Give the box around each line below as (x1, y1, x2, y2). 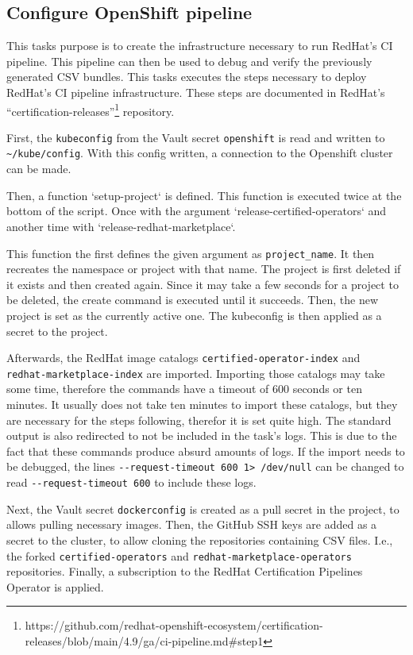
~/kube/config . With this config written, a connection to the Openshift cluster (6, 144, 393, 161)
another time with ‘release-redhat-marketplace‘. (6, 218, 236, 234)
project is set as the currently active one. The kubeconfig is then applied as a (6, 306, 382, 323)
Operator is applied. (6, 578, 104, 595)
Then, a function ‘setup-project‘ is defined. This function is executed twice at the (6, 187, 402, 203)
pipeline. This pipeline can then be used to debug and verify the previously (6, 52, 372, 69)
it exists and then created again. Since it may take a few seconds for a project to (6, 275, 399, 292)
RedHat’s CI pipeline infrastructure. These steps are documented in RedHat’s (6, 83, 385, 100)
